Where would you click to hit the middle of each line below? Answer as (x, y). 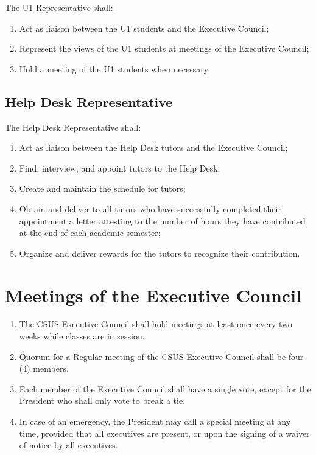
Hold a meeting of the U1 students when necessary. (114, 68)
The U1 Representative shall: (59, 7)
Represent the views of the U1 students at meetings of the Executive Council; (164, 48)
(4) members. (44, 368)
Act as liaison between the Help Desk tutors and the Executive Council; (153, 148)
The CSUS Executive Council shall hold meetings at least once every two (156, 324)
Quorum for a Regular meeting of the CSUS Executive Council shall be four (161, 356)
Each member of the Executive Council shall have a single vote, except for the (165, 388)
